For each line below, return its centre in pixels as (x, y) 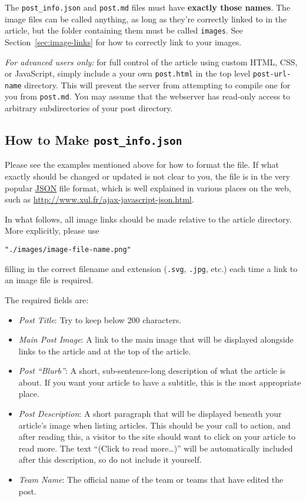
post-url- (272, 74)
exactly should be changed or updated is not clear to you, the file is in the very (147, 176)
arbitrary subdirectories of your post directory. (89, 108)
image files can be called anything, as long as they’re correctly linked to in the (146, 19)
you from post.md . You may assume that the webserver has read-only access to (148, 96)
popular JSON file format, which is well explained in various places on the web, (148, 188)
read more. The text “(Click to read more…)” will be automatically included (156, 448)
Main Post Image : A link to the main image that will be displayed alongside (156, 339)
